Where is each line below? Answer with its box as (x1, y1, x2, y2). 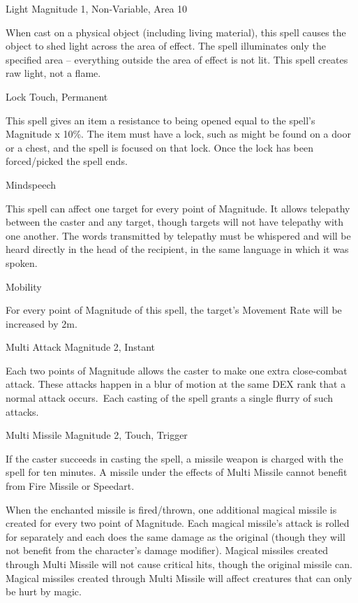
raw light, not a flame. (6, 66, 101, 80)
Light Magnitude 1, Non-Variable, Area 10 (6, 1, 188, 15)
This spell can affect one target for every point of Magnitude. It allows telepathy (6, 201, 350, 215)
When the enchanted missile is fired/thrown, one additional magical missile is (6, 502, 337, 516)
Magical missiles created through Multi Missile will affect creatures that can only (6, 570, 352, 585)
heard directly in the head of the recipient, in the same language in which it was (6, 242, 349, 256)
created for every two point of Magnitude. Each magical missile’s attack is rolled (6, 516, 350, 530)
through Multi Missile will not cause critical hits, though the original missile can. (6, 557, 352, 571)
